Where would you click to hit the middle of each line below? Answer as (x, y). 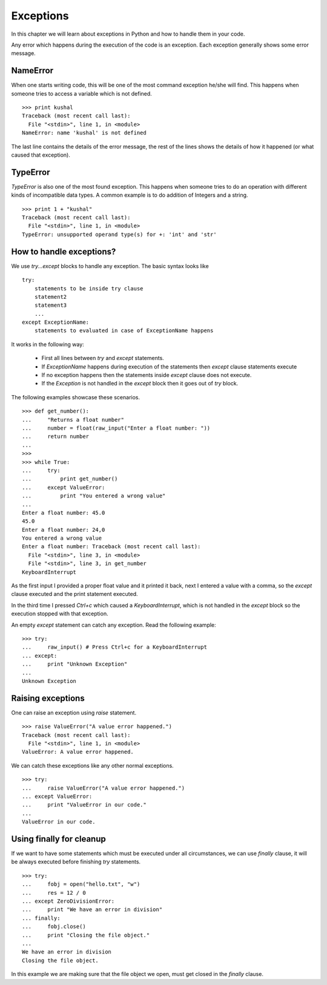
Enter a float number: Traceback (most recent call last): (111, 547)
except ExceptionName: (56, 322)
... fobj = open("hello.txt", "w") (81, 884)
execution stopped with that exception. (60, 614)
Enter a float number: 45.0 (64, 512)
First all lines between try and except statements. (103, 358)
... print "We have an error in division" (92, 910)
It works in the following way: (48, 344)
